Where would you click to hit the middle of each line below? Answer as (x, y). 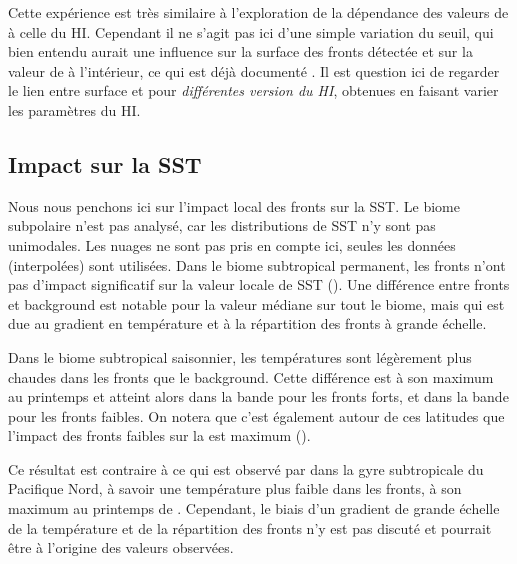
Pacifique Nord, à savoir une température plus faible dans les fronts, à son (235, 488)
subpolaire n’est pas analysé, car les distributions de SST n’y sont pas (222, 225)
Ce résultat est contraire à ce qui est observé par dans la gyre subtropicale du (246, 468)
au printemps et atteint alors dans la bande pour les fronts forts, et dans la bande (258, 396)
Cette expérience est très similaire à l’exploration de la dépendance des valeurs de (258, 12)
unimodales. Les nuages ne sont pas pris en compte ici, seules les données (232, 244)
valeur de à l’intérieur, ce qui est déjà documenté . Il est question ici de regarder (254, 70)
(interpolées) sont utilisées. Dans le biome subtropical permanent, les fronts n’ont (257, 264)
